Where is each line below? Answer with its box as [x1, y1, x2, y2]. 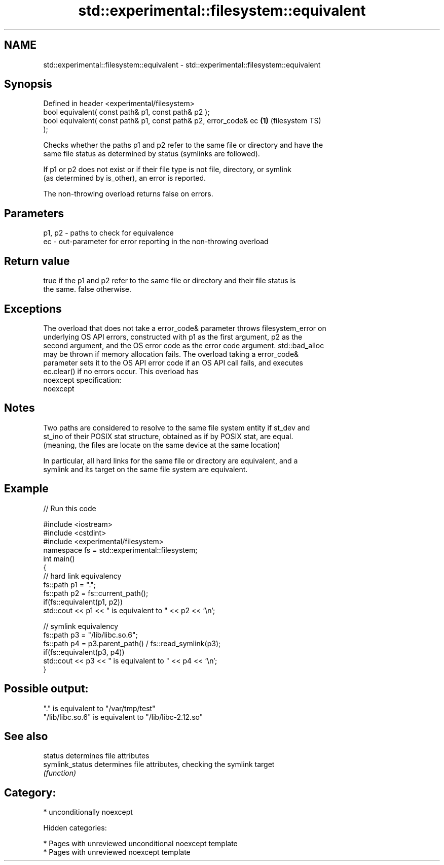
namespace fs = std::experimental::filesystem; [43, 545, 198, 554]
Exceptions [4, 302, 62, 315]
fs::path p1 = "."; [43, 580, 96, 589]
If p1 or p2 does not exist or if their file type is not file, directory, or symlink [43, 165, 291, 174]
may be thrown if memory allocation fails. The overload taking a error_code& [43, 349, 299, 358]
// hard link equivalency [43, 571, 122, 580]
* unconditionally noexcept [43, 808, 133, 817]
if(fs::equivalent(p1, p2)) [43, 597, 123, 606]
